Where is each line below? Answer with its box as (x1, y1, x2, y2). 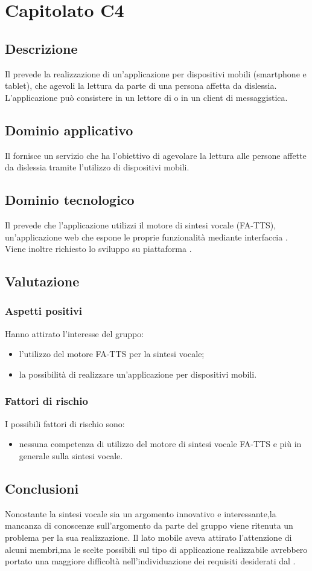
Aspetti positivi (5, 303, 83, 318)
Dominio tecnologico (5, 190, 135, 209)
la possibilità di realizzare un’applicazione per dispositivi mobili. (19, 367, 257, 380)
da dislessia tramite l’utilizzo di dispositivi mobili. (5, 161, 189, 173)
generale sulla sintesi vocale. (19, 449, 123, 462)
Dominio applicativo (5, 120, 133, 139)
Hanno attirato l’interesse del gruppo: (5, 327, 144, 340)
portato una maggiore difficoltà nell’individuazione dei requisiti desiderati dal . (5, 555, 296, 567)
